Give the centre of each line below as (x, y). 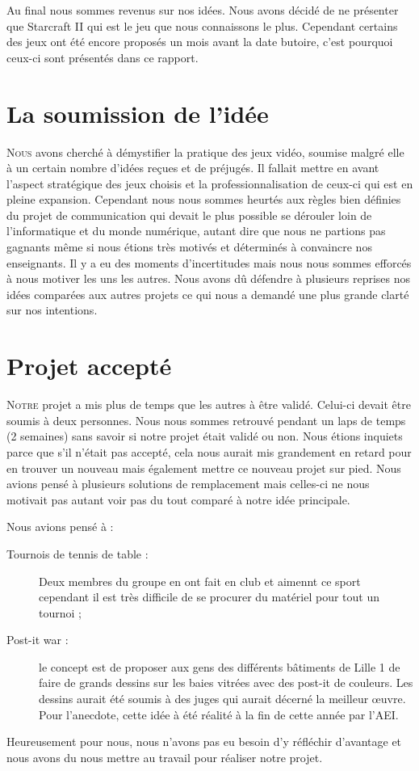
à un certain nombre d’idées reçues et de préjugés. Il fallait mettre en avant (193, 168)
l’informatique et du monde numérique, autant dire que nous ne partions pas (196, 231)
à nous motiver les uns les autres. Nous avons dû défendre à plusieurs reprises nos (209, 278)
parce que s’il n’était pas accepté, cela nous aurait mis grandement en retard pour (209, 451)
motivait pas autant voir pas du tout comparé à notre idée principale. (178, 499)
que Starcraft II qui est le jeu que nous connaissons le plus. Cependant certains (202, 25)
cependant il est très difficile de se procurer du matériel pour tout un (209, 597)
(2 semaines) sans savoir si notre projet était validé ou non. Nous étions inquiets (205, 436)
